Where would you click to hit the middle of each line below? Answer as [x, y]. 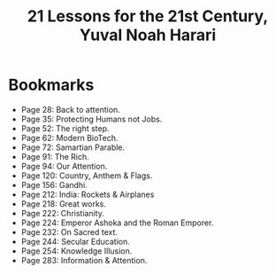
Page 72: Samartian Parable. [73, 147]
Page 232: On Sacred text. [69, 231]
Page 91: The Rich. [55, 156]
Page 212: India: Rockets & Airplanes [88, 194]
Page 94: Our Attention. [64, 166]
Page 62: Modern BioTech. [69, 137]
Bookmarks [51, 85]
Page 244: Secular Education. [75, 241]
